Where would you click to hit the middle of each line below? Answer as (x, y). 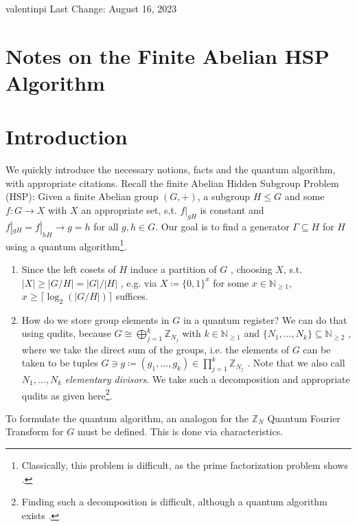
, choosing (251, 269)
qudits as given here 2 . (67, 394)
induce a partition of (173, 269)
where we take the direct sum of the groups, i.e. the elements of (155, 349)
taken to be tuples (60, 363)
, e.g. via (139, 282)
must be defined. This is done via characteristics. (180, 431)
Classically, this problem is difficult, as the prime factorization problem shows (185, 465)
